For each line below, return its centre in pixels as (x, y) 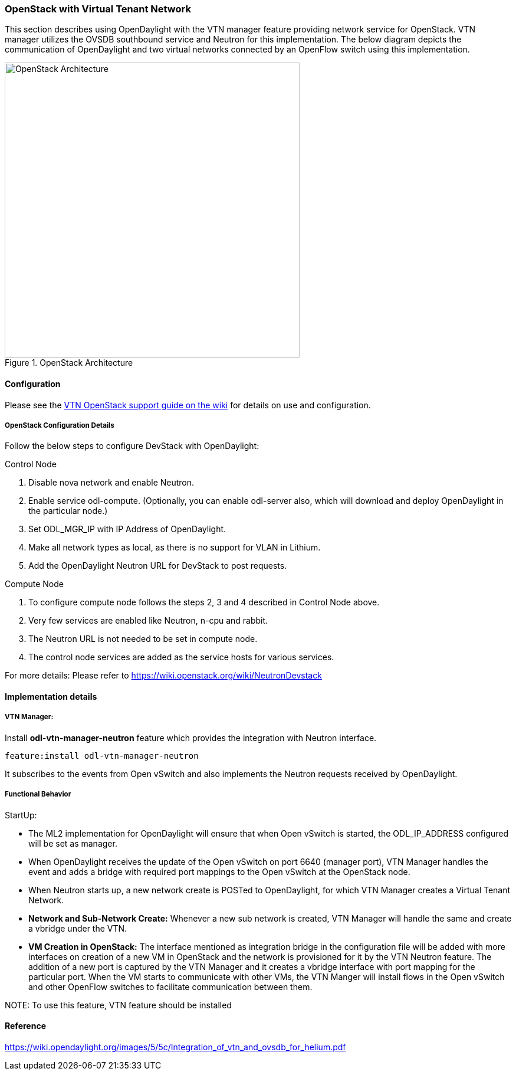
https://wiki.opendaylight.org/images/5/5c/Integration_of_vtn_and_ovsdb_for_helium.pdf (175, 1047)
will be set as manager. (73, 843)
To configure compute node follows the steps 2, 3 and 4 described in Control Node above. (204, 602)
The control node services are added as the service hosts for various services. (181, 657)
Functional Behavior (38, 794)
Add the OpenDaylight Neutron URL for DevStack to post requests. (158, 566)
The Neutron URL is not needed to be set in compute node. (143, 639)
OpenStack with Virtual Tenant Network (98, 9)
